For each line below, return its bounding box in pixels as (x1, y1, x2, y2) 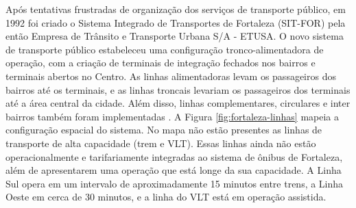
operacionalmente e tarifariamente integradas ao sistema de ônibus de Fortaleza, (5, 149, 343, 164)
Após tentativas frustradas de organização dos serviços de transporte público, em (5, 2, 346, 16)
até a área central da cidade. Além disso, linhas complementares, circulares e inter (5, 96, 351, 110)
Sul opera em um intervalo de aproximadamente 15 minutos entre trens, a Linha (5, 176, 344, 190)
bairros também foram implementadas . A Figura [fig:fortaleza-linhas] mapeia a (5, 109, 339, 123)
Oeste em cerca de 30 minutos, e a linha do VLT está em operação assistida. (5, 190, 327, 204)
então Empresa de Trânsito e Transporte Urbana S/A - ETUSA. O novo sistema (5, 29, 344, 43)
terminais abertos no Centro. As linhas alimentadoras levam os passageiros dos (5, 68, 336, 83)
